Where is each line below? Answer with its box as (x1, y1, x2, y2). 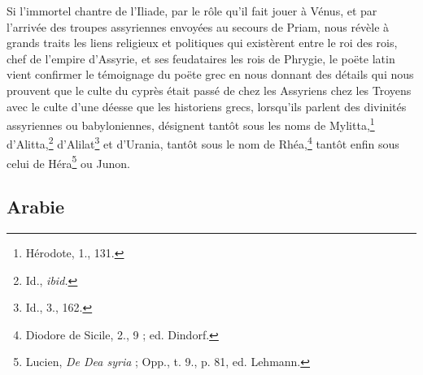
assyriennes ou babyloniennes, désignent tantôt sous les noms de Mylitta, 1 (7, 114, 375, 133)
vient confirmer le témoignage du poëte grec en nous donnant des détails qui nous (7, 66, 414, 83)
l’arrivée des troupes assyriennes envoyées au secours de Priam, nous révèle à (7, 18, 390, 35)
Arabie (7, 194, 65, 219)
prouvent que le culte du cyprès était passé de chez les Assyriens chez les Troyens (7, 81, 412, 98)
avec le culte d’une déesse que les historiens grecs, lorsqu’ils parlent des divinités (7, 97, 407, 114)
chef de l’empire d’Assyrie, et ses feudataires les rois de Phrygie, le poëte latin (7, 50, 395, 67)
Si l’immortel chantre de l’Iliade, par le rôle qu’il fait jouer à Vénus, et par (7, 2, 377, 19)
